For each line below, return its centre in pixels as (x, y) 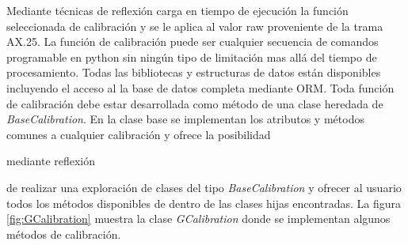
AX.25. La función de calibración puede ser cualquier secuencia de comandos (193, 41)
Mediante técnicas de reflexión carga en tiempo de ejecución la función (177, 10)
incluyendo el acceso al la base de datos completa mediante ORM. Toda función (200, 87)
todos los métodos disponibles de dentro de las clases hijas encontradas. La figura (204, 203)
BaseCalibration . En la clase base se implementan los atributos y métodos (185, 119)
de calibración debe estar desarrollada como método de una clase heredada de (195, 103)
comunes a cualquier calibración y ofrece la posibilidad (139, 134)
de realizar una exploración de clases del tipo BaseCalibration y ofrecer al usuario (204, 187)
